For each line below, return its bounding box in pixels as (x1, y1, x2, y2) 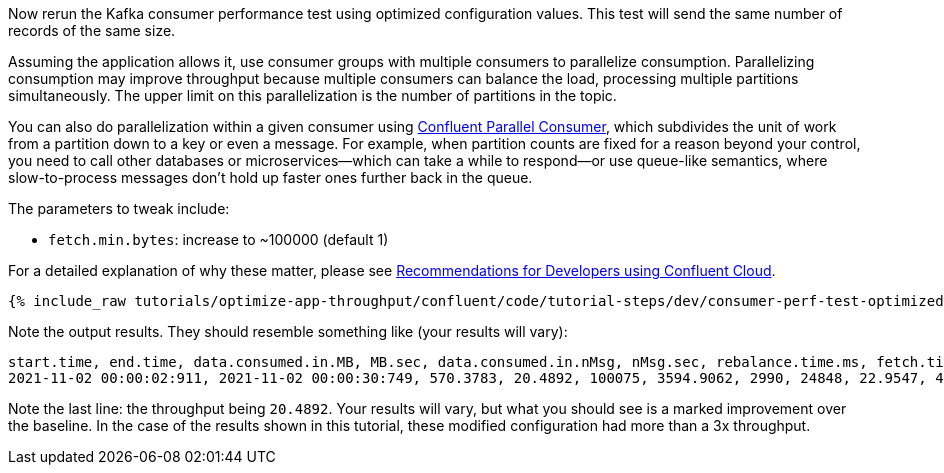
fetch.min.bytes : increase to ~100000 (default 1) (48, 231, 389, 248)
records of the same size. (8, 22, 176, 39)
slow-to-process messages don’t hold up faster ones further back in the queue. (8, 169, 533, 186)
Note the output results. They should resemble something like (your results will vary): (8, 323, 568, 340)
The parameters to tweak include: (8, 200, 230, 217)
